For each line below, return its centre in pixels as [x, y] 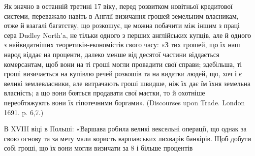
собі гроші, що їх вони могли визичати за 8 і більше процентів [98, 148]
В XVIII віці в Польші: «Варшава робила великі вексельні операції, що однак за [125, 129]
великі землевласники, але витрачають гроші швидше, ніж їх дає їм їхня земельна [127, 83]
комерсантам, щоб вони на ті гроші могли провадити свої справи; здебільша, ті [123, 64]
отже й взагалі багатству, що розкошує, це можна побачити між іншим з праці [122, 25]
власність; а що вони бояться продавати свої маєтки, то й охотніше [105, 93]
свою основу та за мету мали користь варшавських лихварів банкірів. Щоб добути [127, 138]
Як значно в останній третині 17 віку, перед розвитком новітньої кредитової [118, 6]
